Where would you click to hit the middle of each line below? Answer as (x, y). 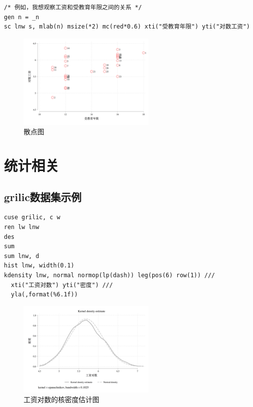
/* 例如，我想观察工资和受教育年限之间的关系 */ (73, 7)
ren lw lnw (22, 227)
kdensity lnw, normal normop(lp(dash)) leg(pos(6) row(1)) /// (110, 275)
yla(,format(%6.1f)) (44, 295)
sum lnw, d (22, 256)
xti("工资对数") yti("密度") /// (62, 285)
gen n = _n (22, 17)
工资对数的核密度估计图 (61, 399)
